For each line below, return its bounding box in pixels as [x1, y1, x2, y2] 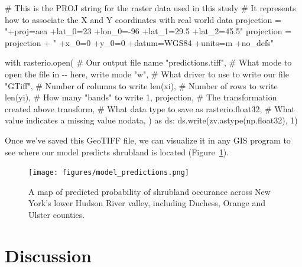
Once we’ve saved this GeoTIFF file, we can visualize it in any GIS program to [5, 133, 291, 146]
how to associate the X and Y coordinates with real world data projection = [5, 13, 281, 25]
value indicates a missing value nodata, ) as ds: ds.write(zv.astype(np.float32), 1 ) [5, 114, 298, 126]
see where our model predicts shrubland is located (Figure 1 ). [5, 145, 229, 158]
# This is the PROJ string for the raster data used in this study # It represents [5, 2, 296, 14]
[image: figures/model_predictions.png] [28, 168, 190, 177]
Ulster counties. [28, 208, 85, 220]
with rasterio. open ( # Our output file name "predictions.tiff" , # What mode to [5, 56, 292, 69]
